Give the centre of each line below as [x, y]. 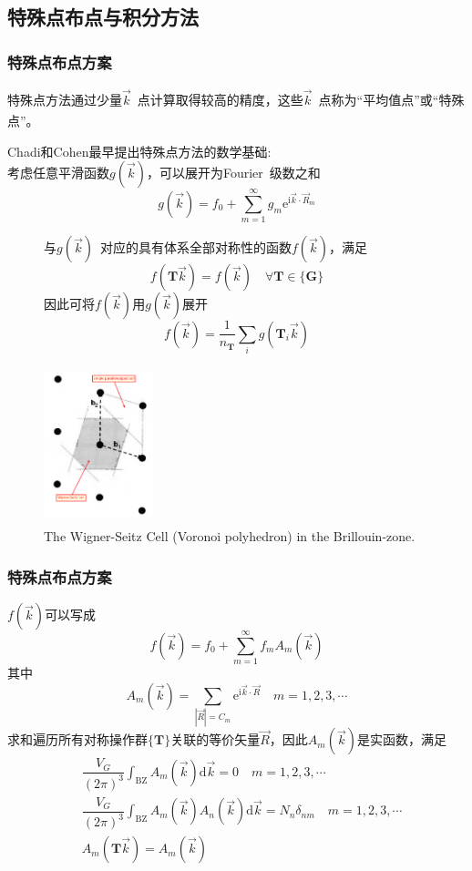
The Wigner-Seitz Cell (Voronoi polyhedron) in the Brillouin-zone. [230, 536]
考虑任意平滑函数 [58, 173]
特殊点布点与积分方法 [103, 17]
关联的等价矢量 [215, 739]
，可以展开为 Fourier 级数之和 [233, 173]
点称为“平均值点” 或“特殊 [391, 99]
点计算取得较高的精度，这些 [220, 99]
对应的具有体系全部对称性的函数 [195, 247]
